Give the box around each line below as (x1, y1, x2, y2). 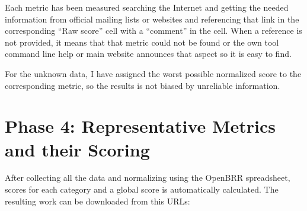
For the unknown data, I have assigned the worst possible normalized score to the (5, 67, 302, 79)
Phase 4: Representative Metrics (5, 114, 276, 138)
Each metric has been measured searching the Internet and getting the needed (5, 1, 289, 13)
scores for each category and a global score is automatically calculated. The (5, 183, 279, 196)
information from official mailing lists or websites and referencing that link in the (5, 12, 299, 25)
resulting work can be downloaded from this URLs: (5, 194, 190, 207)
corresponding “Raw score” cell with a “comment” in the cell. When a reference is (5, 24, 302, 37)
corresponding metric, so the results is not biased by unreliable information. (5, 79, 280, 91)
